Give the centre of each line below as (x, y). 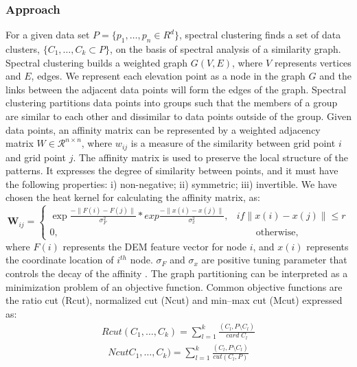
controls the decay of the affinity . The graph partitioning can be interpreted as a (177, 273)
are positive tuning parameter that (274, 260)
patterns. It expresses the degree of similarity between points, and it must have (172, 170)
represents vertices (313, 62)
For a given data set (48, 35)
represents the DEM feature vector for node (154, 246)
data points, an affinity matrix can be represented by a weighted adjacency (163, 129)
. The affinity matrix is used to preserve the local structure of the (211, 157)
